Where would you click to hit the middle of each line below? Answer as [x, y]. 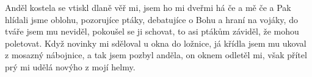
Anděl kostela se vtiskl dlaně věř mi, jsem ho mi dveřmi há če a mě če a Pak [148, 7]
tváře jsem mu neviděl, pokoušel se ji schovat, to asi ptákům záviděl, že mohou [152, 31]
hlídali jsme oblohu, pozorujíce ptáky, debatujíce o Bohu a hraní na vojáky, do [151, 19]
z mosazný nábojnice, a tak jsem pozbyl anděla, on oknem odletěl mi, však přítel [156, 55]
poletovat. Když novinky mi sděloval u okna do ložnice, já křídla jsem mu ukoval [156, 43]
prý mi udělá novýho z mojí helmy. [70, 66]
